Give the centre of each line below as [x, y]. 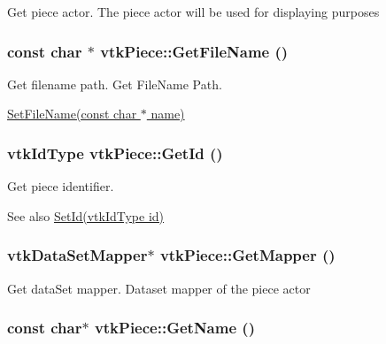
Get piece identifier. [61, 186]
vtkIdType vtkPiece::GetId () [115, 153]
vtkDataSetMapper [77, 255]
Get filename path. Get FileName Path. [115, 84]
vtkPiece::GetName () [174, 328]
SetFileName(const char [72, 114]
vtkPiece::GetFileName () [194, 51]
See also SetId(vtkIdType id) [86, 215]
